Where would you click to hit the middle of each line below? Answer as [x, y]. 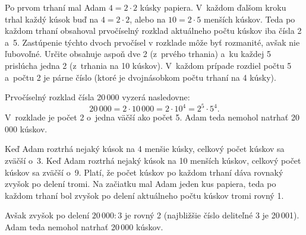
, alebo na [148, 19]
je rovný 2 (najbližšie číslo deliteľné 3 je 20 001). [212, 215]
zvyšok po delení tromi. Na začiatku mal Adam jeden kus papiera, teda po [141, 184]
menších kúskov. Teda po [249, 19]
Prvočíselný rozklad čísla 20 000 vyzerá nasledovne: [97, 97]
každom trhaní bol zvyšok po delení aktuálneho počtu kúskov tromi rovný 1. [144, 195]
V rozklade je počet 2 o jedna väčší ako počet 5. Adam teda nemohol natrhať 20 [152, 117]
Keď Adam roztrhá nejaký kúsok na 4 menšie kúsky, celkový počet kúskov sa [145, 149]
